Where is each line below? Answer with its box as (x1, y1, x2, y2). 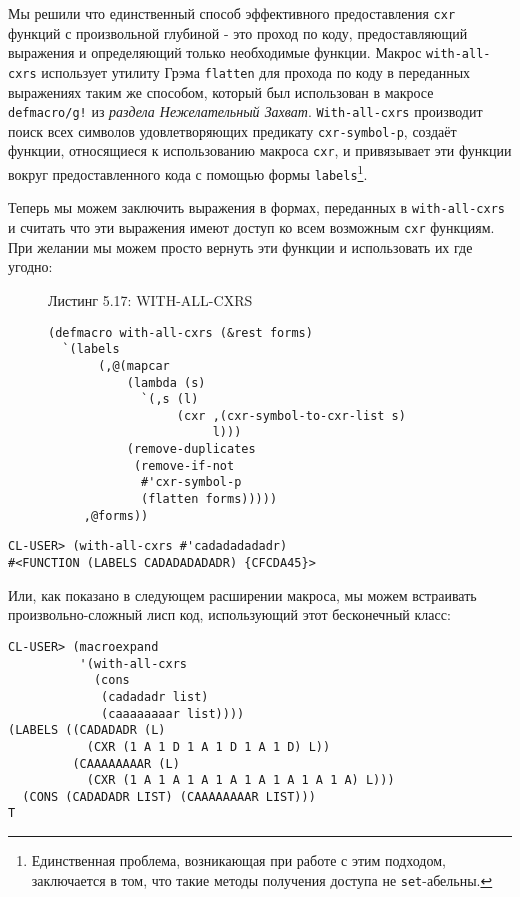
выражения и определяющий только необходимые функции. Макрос (8, 42, 422, 63)
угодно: (8, 256, 53, 277)
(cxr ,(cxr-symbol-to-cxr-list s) (176, 408, 406, 423)
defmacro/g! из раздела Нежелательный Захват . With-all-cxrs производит (8, 101, 483, 122)
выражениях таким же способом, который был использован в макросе (8, 81, 434, 102)
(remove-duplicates (126, 442, 256, 457)
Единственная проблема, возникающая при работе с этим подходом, (31, 850, 446, 871)
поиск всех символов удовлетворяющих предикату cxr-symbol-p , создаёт (8, 120, 457, 141)
